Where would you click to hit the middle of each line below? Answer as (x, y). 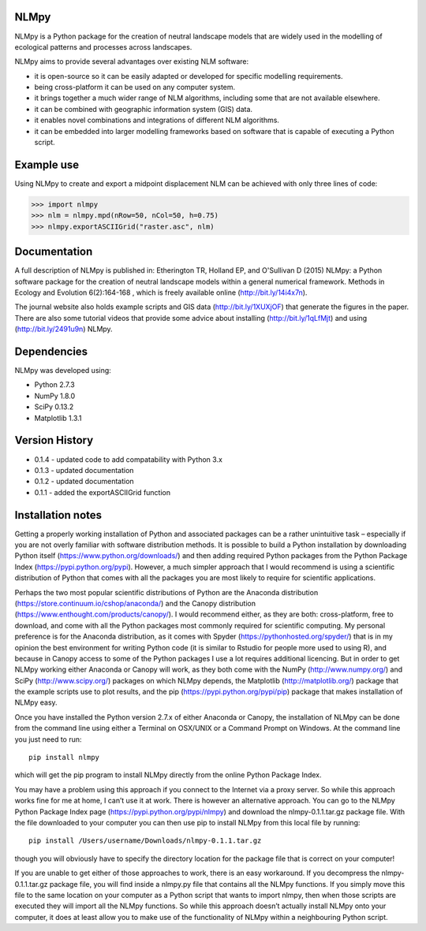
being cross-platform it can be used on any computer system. (135, 88)
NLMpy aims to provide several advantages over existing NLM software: (132, 61)
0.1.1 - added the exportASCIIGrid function (103, 492)
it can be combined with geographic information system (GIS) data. (143, 109)
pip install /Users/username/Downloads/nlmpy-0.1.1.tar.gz (145, 841)
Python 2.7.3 (54, 385)
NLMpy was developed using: (63, 371)
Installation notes (58, 515)
